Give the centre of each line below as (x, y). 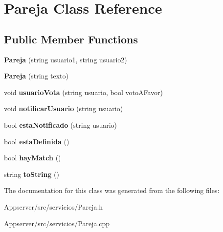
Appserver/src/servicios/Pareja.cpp (57, 223)
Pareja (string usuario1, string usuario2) (66, 59)
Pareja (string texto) (36, 76)
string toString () (32, 174)
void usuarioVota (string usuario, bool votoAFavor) (84, 92)
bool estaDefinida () (37, 141)
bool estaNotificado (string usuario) (61, 125)
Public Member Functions (71, 39)
